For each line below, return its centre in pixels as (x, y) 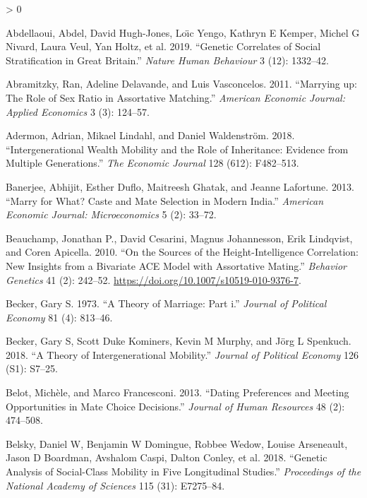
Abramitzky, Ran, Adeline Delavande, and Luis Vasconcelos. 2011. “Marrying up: (181, 84)
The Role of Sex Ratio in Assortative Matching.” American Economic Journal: (175, 97)
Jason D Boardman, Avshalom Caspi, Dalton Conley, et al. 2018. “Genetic (167, 457)
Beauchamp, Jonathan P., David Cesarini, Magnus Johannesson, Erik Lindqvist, (179, 238)
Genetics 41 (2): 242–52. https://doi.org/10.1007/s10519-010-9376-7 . (154, 279)
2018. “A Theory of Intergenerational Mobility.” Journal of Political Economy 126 (182, 354)
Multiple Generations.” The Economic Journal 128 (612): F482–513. (152, 163)
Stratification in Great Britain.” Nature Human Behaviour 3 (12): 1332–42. (167, 60)
